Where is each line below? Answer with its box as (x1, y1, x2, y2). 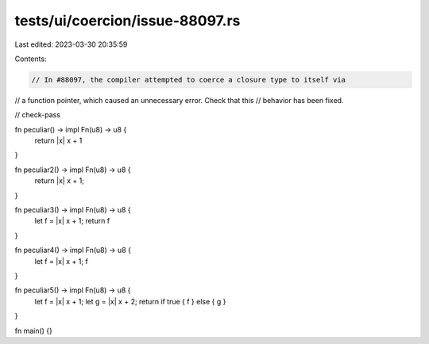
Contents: (14, 54, 47, 63)
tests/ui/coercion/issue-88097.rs (14, 12, 241, 29)
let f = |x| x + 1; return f (34, 216, 110, 226)
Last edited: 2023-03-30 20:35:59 (14, 40, 128, 49)
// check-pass (14, 110, 61, 120)
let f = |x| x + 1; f (34, 256, 89, 266)
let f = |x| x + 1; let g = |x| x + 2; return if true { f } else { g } (34, 296, 226, 306)
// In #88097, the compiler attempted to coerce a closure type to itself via (31, 75, 346, 84)
